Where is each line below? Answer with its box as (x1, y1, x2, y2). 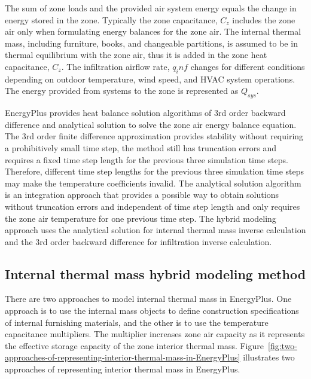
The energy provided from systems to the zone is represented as (5, 84, 239, 97)
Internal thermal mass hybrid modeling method (5, 264, 306, 283)
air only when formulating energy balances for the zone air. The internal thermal (5, 25, 301, 38)
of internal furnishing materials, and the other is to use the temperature (5, 316, 269, 328)
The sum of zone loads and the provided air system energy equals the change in (5, 2, 297, 14)
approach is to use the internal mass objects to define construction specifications (5, 304, 299, 317)
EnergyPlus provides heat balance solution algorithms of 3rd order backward (5, 106, 286, 119)
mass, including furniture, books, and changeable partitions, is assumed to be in (5, 36, 298, 49)
